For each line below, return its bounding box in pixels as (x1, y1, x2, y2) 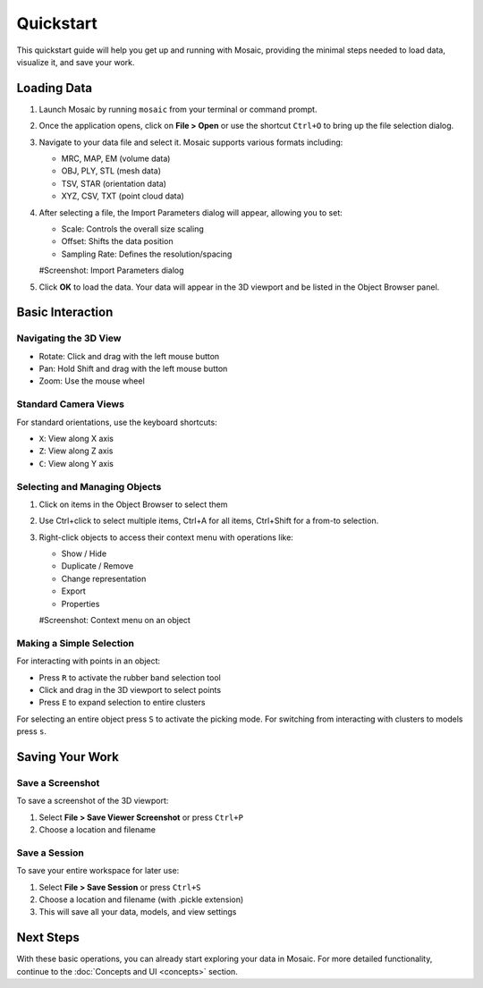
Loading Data (16, 80, 93, 96)
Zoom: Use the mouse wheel (38, 376, 145, 386)
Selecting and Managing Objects (16, 480, 162, 493)
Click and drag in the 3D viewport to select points (38, 684, 222, 695)
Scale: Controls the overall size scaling (61, 224, 205, 234)
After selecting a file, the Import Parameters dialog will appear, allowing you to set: (38, 207, 343, 218)
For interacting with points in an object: (16, 655, 161, 666)
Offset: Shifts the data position (61, 236, 174, 247)
